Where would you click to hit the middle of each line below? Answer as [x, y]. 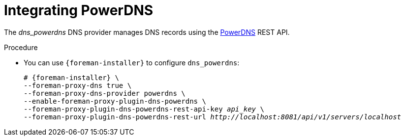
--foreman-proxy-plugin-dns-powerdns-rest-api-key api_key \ [144, 109]
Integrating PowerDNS [79, 10]
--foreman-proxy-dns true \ [78, 85]
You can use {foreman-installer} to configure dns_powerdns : [132, 62]
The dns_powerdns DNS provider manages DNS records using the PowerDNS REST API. [147, 32]
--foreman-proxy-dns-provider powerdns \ [105, 93]
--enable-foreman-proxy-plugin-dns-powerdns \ [115, 101]
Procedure [21, 47]
